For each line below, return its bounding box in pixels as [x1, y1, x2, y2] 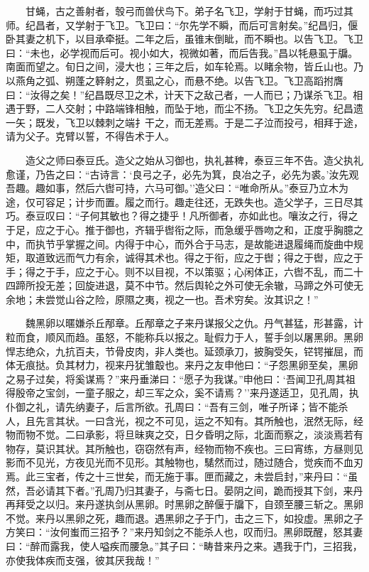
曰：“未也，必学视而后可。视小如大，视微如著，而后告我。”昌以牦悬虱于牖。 [6, 45, 358, 60]
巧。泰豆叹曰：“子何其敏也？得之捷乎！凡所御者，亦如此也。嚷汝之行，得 [6, 208, 348, 223]
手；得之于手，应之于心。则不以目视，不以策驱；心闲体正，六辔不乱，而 [6, 264, 343, 279]
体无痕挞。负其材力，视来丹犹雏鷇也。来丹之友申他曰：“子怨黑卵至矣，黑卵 [6, 357, 358, 372]
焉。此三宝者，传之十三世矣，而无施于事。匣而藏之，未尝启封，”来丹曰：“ [6, 469, 348, 483]
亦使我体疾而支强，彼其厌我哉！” [6, 552, 160, 567]
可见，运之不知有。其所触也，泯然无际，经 [164, 413, 363, 428]
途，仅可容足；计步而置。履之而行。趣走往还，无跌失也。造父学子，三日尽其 [6, 194, 363, 209]
